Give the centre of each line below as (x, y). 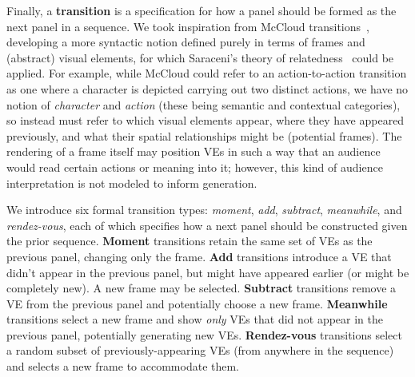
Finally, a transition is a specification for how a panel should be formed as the (202, 10)
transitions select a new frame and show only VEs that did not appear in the (195, 319)
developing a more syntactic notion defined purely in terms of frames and (186, 42)
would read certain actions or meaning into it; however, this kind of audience (195, 167)
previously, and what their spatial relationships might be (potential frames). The (204, 135)
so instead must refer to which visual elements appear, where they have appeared (206, 120)
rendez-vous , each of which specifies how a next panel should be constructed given (207, 225)
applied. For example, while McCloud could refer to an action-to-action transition (207, 73)
